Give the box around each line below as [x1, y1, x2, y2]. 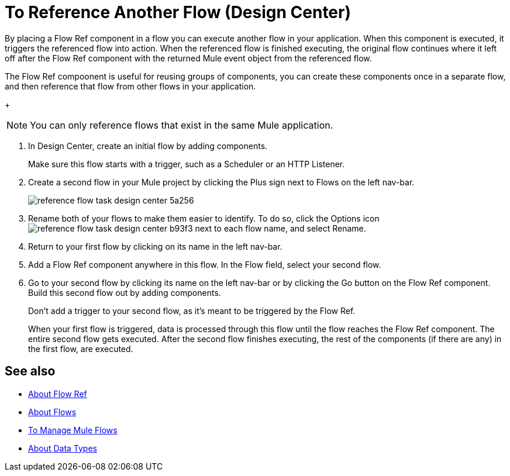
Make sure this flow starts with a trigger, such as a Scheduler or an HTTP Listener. [28, 158, 345, 169]
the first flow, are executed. [28, 343, 133, 354]
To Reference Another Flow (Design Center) [5, 2, 352, 22]
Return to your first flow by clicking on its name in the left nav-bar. [28, 241, 282, 251]
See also [5, 364, 56, 379]
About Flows [28, 406, 77, 417]
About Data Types [28, 443, 97, 453]
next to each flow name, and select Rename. [195, 223, 366, 233]
